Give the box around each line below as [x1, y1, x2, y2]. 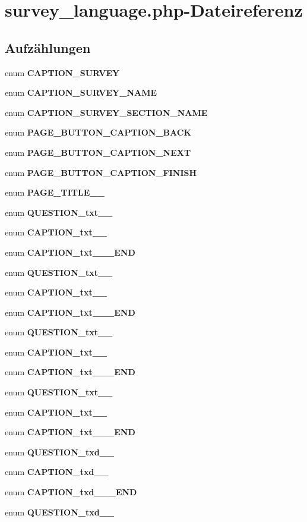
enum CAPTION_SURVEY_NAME [5, 86, 157, 99]
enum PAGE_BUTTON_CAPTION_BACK [5, 126, 191, 139]
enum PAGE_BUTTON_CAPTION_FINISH [5, 166, 197, 178]
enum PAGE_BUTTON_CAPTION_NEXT [5, 146, 191, 158]
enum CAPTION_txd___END [5, 486, 137, 498]
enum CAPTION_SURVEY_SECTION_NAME [5, 106, 208, 118]
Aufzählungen [5, 38, 91, 56]
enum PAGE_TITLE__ [5, 186, 105, 199]
